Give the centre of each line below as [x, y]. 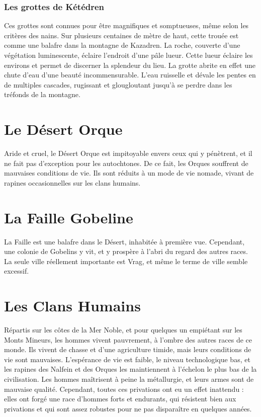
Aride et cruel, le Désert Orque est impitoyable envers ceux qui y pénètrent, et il [128, 153]
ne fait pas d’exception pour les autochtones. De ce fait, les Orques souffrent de [126, 163]
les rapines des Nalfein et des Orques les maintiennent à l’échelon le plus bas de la [130, 369]
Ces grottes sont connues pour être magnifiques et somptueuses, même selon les [126, 25]
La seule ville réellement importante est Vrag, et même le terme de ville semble [126, 261]
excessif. [17, 271]
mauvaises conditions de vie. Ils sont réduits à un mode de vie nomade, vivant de [129, 173]
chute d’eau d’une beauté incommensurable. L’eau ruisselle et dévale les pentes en [130, 75]
